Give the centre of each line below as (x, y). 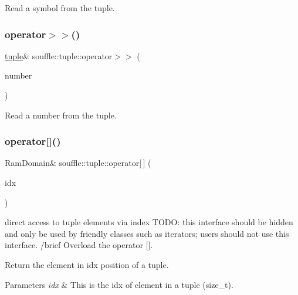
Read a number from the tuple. (61, 115)
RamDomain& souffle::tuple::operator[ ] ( (78, 163)
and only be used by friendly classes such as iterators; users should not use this (147, 233)
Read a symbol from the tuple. (60, 8)
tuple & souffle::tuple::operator (59, 55)
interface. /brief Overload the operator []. (79, 245)
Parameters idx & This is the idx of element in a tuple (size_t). (119, 284)
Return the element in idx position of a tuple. (87, 264)
